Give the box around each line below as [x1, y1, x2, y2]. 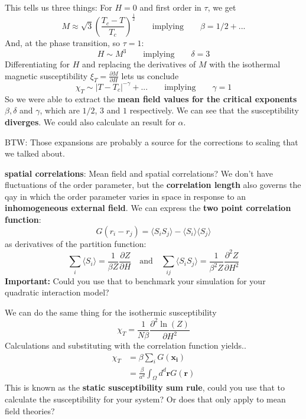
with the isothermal [209, 58, 281, 70]
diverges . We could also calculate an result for [5, 115, 175, 128]
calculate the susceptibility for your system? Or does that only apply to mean [5, 393, 286, 405]
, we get [207, 1, 236, 13]
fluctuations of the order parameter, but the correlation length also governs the [5, 178, 301, 191]
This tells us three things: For [5, 1, 112, 13]
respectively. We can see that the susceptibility [129, 104, 299, 116]
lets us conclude [121, 69, 179, 82]
